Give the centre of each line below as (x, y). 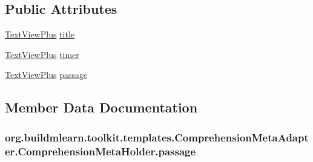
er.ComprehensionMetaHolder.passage (100, 151)
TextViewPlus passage (46, 75)
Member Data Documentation (101, 107)
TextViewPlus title (40, 34)
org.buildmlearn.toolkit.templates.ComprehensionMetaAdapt (157, 137)
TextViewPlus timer (42, 54)
